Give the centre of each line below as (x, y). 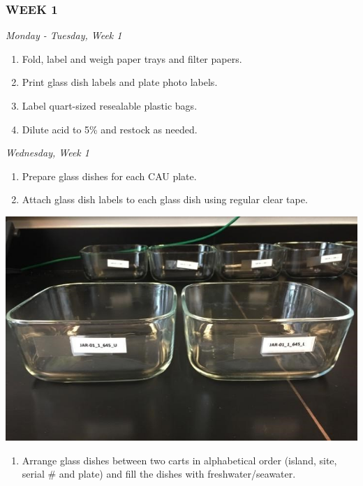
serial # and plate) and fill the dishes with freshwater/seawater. (159, 474)
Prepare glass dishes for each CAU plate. (109, 176)
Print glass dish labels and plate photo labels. (120, 82)
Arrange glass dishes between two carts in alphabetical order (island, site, (179, 460)
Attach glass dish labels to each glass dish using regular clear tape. (165, 199)
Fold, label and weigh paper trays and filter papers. (132, 58)
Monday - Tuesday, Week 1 (64, 35)
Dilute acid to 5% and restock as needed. (110, 129)
